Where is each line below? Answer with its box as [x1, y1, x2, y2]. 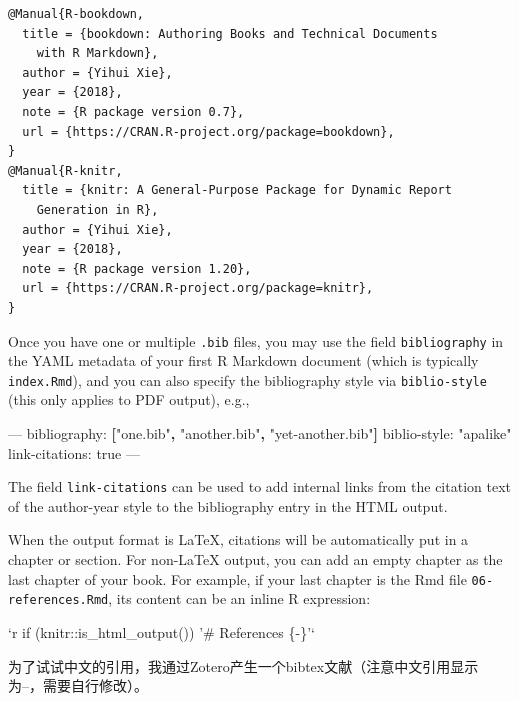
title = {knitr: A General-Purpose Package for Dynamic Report [22, 183, 452, 198]
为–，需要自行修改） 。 [8, 675, 148, 696]
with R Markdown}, [36, 46, 159, 61]
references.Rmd [8, 593, 109, 608]
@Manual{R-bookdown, [8, 7, 145, 21]
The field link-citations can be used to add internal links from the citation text [8, 476, 511, 497]
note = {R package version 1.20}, [22, 261, 252, 276]
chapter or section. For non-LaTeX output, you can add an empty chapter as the [8, 549, 503, 570]
